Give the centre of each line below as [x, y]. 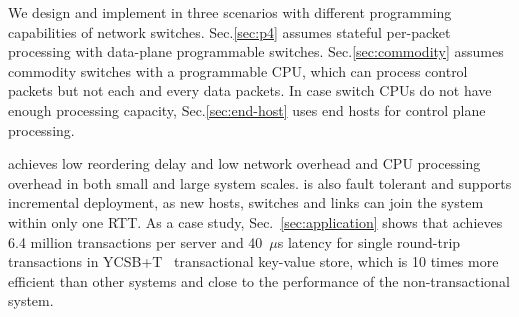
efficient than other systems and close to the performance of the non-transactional [259, 280]
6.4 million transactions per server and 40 [135, 241]
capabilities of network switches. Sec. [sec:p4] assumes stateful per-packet [229, 31]
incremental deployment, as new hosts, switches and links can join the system [246, 202]
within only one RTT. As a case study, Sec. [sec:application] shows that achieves [255, 221]
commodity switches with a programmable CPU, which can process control [238, 70]
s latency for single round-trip [369, 241]
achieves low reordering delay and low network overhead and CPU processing [244, 163]
